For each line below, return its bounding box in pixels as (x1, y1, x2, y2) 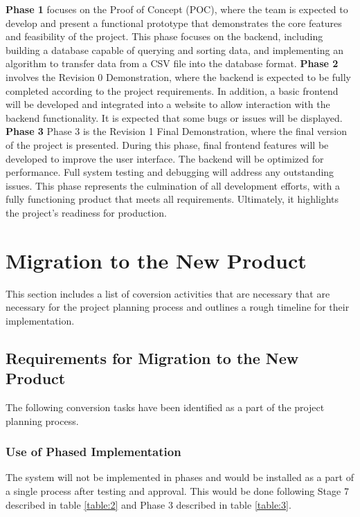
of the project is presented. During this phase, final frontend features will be (6, 137, 329, 152)
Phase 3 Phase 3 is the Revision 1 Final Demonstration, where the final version (6, 124, 347, 138)
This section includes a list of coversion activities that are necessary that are (6, 286, 330, 300)
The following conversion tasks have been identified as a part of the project (6, 400, 325, 414)
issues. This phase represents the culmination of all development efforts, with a (6, 178, 340, 192)
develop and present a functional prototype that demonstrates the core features (6, 15, 342, 30)
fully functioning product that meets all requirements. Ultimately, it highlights (6, 192, 339, 206)
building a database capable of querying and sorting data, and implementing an (6, 42, 343, 57)
